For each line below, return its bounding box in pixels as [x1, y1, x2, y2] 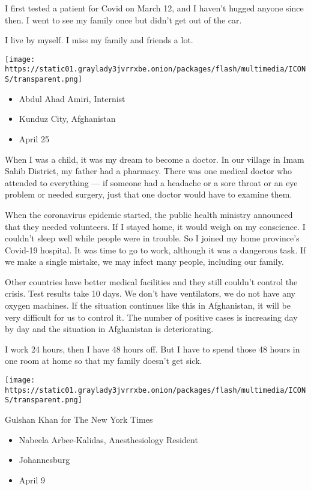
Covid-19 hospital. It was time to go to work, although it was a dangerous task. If [5, 243, 306, 256]
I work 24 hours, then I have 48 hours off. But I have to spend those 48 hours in [5, 342, 300, 355]
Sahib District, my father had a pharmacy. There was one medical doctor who [5, 165, 292, 177]
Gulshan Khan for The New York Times [5, 413, 153, 425]
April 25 [19, 132, 50, 145]
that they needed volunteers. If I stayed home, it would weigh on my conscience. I [5, 220, 306, 232]
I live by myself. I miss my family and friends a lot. [5, 34, 193, 46]
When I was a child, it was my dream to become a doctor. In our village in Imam [5, 153, 304, 165]
